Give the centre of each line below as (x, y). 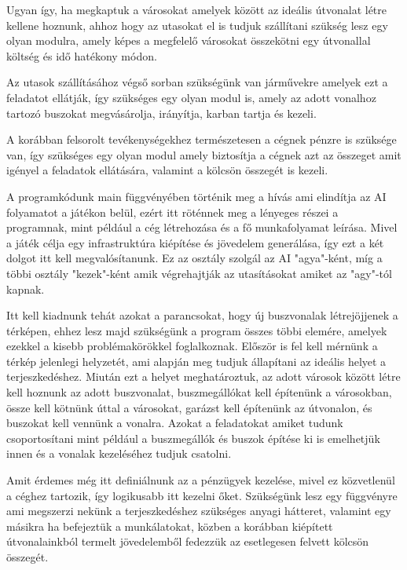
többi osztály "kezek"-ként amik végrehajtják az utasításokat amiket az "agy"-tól (199, 273)
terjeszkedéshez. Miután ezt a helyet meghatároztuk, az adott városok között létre (203, 376)
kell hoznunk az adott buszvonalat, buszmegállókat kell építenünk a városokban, (199, 392)
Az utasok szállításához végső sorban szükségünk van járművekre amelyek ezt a (197, 82)
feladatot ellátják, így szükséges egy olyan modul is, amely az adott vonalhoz (191, 97)
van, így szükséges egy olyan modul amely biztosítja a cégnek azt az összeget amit (204, 154)
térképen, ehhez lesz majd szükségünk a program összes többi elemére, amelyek (197, 330)
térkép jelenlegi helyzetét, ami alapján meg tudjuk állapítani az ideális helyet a (196, 361)
